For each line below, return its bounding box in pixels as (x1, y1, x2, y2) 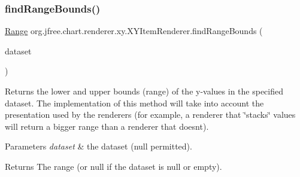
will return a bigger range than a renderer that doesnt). (5, 120, 209, 132)
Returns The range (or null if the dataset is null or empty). (5, 160, 222, 172)
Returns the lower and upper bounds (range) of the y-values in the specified (5, 85, 284, 97)
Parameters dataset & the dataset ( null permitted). (5, 140, 192, 152)
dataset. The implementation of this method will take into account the (5, 96, 264, 109)
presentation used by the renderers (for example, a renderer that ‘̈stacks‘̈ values (5, 108, 296, 121)
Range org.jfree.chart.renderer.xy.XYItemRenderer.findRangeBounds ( (5, 25, 263, 37)
